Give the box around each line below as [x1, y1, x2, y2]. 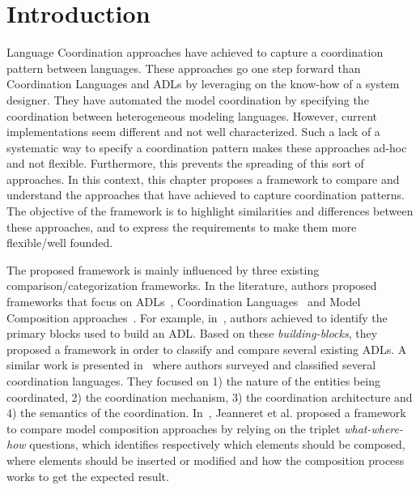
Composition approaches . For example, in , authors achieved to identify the [6, 309, 388, 326]
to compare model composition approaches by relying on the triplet [6, 420, 341, 437]
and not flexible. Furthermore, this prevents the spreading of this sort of [6, 155, 364, 172]
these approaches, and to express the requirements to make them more [6, 218, 357, 235]
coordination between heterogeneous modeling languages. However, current [6, 107, 378, 124]
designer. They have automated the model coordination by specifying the [6, 91, 369, 108]
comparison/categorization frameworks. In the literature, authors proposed [6, 277, 377, 294]
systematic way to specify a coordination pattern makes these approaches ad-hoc [6, 138, 407, 156]
